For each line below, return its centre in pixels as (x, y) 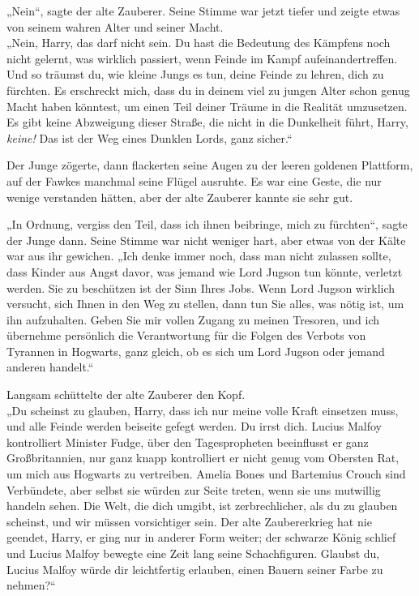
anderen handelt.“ (50, 367)
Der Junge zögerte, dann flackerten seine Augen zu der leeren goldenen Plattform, (210, 165)
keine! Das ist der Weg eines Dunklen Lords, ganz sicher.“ (150, 137)
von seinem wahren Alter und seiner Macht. (115, 26)
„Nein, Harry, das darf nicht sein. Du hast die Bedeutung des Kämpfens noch (199, 43)
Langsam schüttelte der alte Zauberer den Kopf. (126, 394)
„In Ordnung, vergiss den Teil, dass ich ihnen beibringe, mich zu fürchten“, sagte (207, 224)
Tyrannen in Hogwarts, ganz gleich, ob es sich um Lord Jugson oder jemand (196, 351)
